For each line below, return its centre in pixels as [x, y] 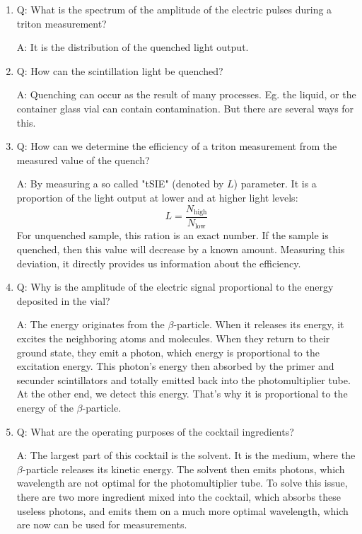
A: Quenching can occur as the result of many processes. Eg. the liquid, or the [186, 94]
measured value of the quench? [83, 159]
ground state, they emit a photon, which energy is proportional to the [168, 352]
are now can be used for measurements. [102, 524]
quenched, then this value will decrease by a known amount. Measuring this [181, 249]
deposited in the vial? [63, 300]
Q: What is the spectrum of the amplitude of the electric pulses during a [174, 9]
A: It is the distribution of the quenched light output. [133, 47]
